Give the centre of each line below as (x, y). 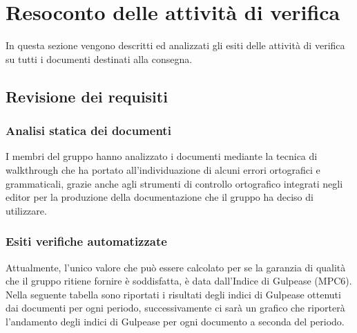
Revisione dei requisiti (87, 96)
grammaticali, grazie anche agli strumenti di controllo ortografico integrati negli (174, 183)
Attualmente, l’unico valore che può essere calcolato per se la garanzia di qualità (176, 267)
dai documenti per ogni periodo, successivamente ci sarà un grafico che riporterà (175, 308)
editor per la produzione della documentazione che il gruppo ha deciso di (160, 197)
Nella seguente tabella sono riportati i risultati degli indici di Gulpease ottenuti (173, 294)
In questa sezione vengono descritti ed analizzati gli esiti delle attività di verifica (175, 45)
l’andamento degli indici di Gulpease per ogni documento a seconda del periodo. (175, 321)
